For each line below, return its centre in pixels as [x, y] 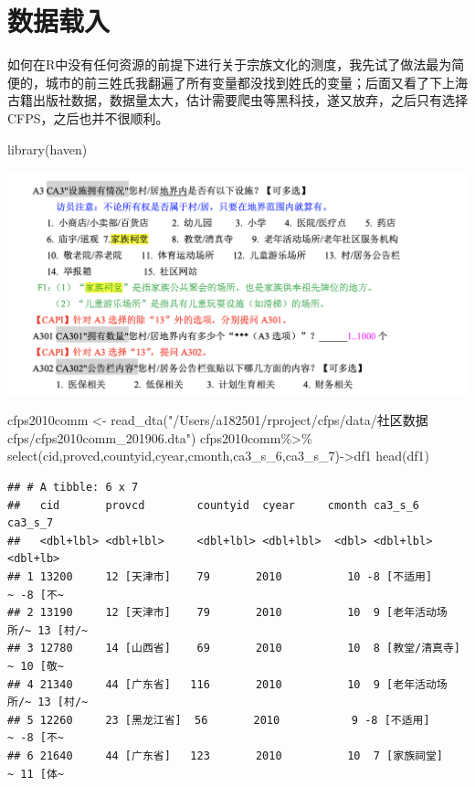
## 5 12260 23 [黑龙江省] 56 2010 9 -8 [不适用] [219, 720]
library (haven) [47, 149]
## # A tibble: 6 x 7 [73, 488]
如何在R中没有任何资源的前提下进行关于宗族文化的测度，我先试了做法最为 [230, 64]
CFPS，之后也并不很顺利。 [88, 117]
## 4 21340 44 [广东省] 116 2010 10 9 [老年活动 [222, 684]
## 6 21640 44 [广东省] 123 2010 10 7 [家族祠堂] [225, 755]
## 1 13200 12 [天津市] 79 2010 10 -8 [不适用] [220, 577]
